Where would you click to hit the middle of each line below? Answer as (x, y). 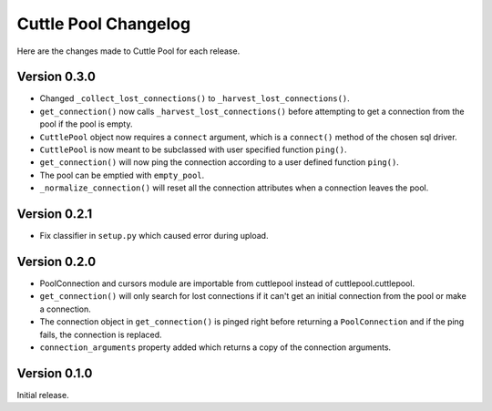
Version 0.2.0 (56, 261)
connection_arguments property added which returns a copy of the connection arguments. (215, 347)
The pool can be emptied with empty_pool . (122, 175)
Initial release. (43, 395)
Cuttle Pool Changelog (104, 24)
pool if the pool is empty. (86, 124)
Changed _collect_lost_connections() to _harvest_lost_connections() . (195, 98)
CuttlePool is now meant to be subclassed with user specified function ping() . (193, 149)
